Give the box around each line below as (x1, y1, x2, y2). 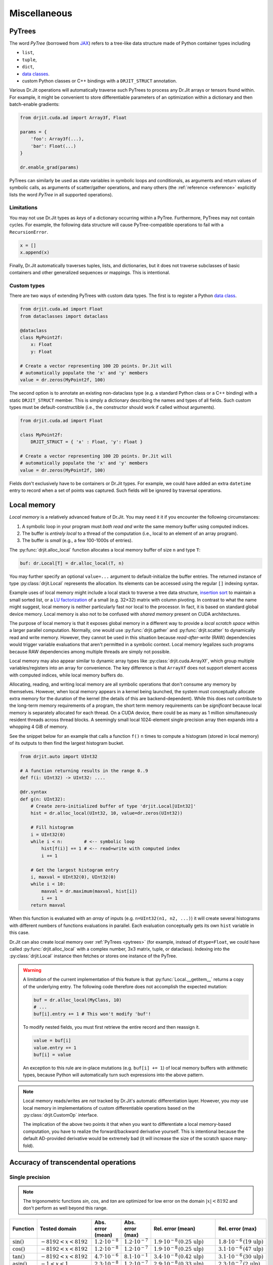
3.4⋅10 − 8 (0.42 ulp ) (153, 1252, 204, 1260)
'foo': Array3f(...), (30, 136, 84, 142)
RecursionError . (9, 229, 49, 235)
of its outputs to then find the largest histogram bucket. (9, 740, 124, 746)
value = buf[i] (33, 1038, 71, 1043)
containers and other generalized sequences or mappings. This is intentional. (9, 270, 170, 276)
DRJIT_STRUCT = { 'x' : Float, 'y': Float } (30, 439, 143, 445)
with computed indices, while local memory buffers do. (9, 672, 124, 678)
